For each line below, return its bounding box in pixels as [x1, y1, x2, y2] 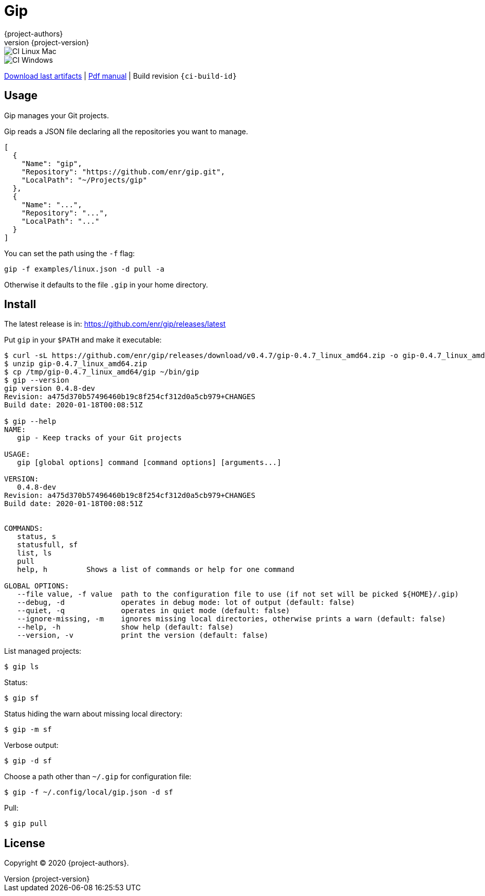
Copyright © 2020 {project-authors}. [4, 858, 129, 868]
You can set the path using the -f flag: [4, 248, 135, 258]
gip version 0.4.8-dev [4, 384, 96, 393]
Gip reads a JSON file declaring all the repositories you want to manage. [4, 127, 248, 136]
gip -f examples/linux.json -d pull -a [4, 264, 164, 273]
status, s [17, 532, 57, 541]
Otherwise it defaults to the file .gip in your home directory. [4, 280, 208, 289]
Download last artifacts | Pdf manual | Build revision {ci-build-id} [4, 71, 237, 80]
